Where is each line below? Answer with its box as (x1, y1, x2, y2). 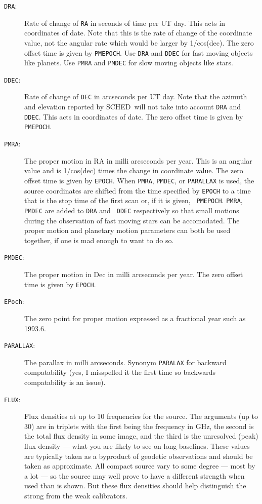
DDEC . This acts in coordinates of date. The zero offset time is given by (24, 111, 243, 122)
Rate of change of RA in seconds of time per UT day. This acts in (24, 17, 226, 28)
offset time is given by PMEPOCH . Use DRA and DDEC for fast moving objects (24, 47, 253, 58)
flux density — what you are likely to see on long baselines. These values (24, 441, 250, 451)
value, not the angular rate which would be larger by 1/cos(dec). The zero (24, 37, 254, 48)
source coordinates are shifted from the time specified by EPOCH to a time (24, 185, 251, 196)
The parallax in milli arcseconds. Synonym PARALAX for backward (24, 357, 227, 367)
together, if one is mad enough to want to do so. (24, 235, 174, 245)
